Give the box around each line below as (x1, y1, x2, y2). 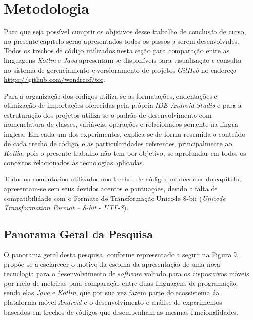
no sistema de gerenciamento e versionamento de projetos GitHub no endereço (4, 64, 236, 75)
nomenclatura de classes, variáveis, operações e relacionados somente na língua (4, 119, 238, 129)
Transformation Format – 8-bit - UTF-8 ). (4, 202, 129, 213)
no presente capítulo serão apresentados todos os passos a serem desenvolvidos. (4, 36, 239, 46)
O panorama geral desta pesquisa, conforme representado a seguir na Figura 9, (4, 249, 239, 260)
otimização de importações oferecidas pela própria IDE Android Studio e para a (4, 100, 242, 110)
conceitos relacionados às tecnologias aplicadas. (4, 157, 145, 167)
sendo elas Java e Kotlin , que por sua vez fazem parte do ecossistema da (4, 287, 220, 298)
